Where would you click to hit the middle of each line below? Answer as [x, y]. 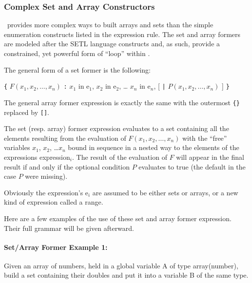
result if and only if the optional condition [67, 166]
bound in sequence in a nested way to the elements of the [154, 147]
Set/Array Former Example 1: [56, 247]
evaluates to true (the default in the [192, 166]
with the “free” [205, 138]
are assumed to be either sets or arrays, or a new [165, 192]
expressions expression [37, 157]
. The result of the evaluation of [119, 157]
